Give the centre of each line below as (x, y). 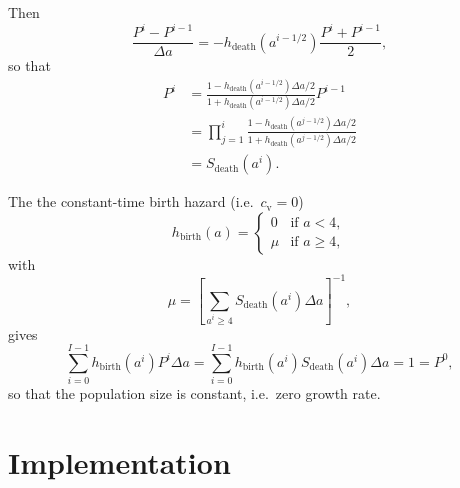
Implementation (119, 462)
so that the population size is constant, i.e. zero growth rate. (194, 393)
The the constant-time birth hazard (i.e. (131, 201)
